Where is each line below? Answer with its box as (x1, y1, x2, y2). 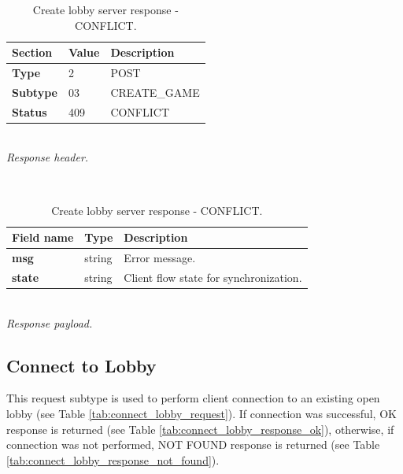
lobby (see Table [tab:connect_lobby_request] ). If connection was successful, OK (6, 405, 397, 421)
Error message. (124, 250, 196, 266)
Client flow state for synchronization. (124, 268, 302, 285)
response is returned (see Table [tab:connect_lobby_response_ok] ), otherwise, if (6, 420, 394, 437)
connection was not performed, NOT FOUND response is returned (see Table (6, 436, 380, 453)
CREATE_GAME (110, 83, 200, 100)
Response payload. (6, 314, 93, 331)
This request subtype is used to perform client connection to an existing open (6, 390, 380, 406)
